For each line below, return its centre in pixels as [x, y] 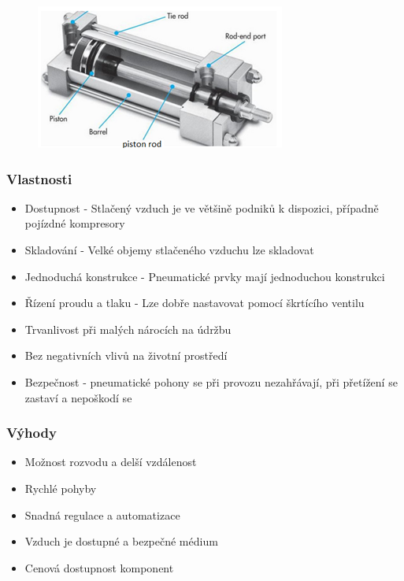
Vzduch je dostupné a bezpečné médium [121, 541]
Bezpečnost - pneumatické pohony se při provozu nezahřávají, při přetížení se [211, 381]
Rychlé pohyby [61, 488]
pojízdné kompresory [75, 223]
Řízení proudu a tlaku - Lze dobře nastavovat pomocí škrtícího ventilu [195, 303]
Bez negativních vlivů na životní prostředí [126, 355]
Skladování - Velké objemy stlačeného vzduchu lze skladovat [169, 250]
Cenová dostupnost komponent [99, 567]
